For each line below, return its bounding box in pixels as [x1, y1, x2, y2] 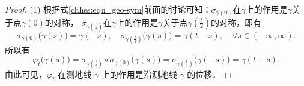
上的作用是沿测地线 [101, 67, 177, 80]
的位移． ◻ [187, 67, 232, 80]
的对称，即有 [211, 16, 262, 28]
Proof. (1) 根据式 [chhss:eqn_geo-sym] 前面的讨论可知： [5, 3, 211, 15]
